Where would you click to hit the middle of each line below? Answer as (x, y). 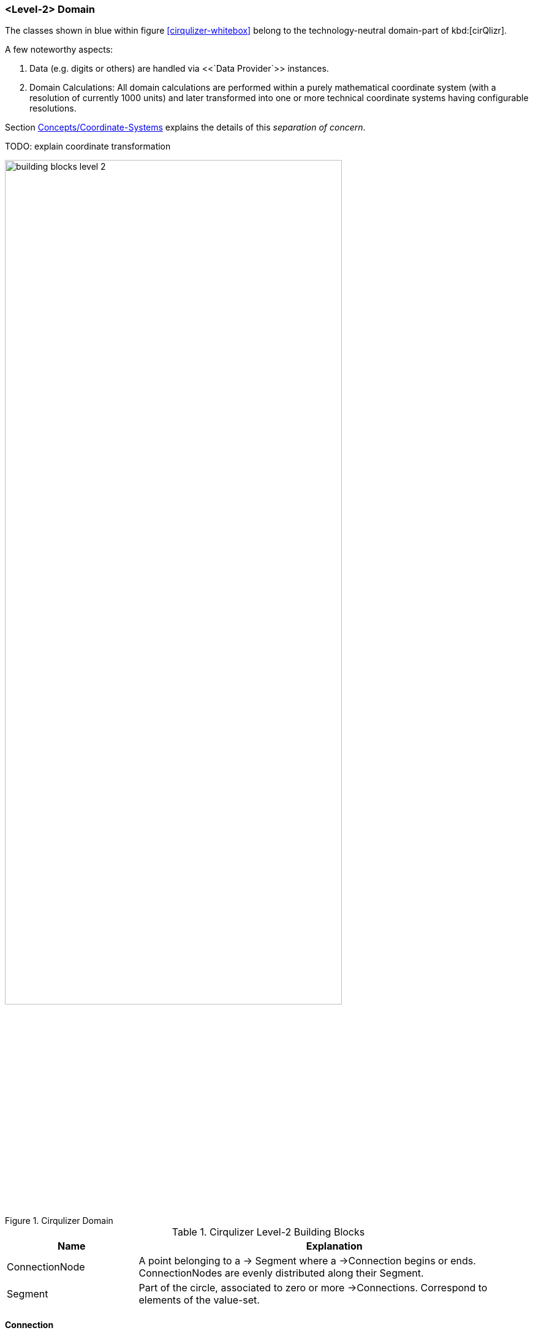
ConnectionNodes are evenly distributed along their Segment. (281, 1273)
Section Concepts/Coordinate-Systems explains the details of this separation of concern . (185, 127)
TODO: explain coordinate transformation (88, 146)
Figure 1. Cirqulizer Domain (59, 1220)
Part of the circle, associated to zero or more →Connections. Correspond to (313, 1287)
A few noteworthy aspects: (59, 50)
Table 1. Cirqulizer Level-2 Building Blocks (268, 1232)
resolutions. (53, 108)
